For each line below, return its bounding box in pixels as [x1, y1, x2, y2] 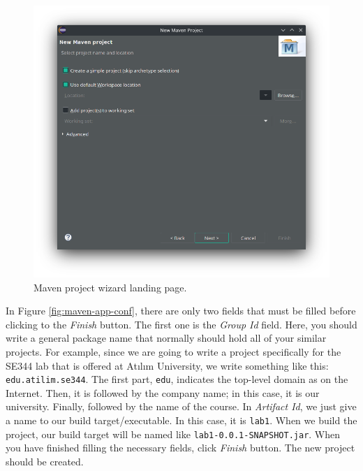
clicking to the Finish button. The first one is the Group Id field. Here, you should [6, 317, 357, 331]
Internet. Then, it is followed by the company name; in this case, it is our [6, 385, 320, 400]
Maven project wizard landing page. [34, 280, 187, 294]
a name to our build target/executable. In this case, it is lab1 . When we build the [6, 413, 357, 427]
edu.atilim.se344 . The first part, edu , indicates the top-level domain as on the [6, 372, 348, 386]
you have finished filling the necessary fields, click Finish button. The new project [6, 440, 355, 455]
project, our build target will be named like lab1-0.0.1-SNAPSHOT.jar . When [6, 426, 341, 441]
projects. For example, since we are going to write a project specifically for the [6, 344, 341, 358]
